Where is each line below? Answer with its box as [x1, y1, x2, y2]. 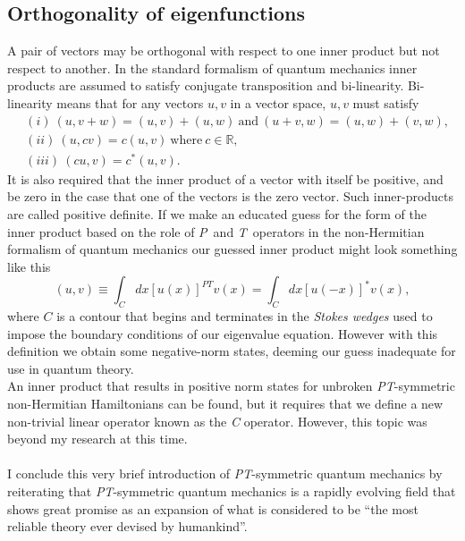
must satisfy [352, 93, 419, 112]
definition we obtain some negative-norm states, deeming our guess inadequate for [7, 342, 456, 360]
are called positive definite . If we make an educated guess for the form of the [7, 204, 427, 223]
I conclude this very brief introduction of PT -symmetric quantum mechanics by [7, 464, 443, 483]
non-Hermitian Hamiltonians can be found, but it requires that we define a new [7, 394, 444, 413]
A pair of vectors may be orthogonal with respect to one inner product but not [7, 41, 440, 60]
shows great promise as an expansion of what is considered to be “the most [7, 499, 418, 518]
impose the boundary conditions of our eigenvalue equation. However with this [7, 324, 438, 342]
